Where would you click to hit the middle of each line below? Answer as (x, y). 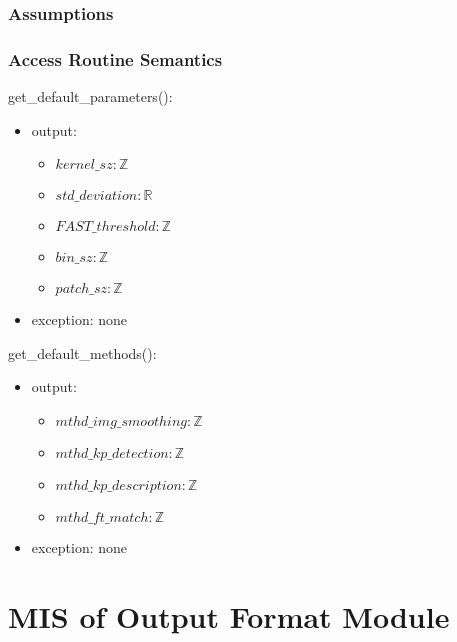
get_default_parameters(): (90, 96)
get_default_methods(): (82, 352)
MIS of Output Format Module (229, 615)
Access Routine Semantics (115, 58)
